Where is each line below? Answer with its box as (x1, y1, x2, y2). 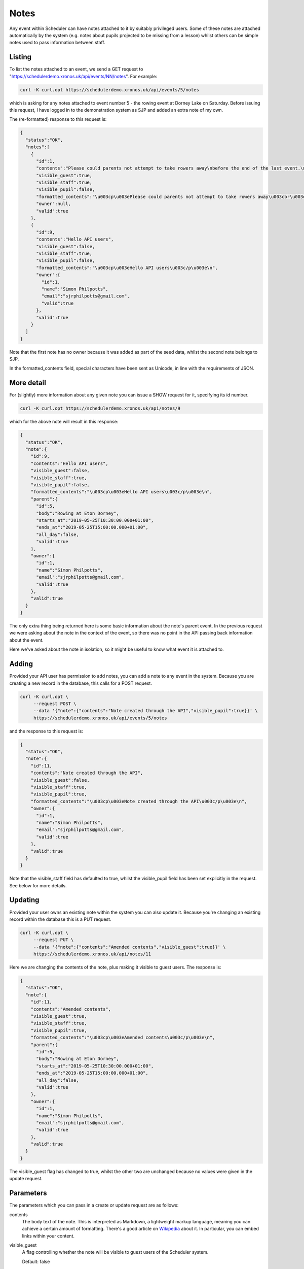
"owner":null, (36, 201, 71, 207)
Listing (9, 53, 32, 61)
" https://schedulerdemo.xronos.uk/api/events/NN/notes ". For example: (9, 73, 157, 79)
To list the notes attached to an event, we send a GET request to (9, 66, 143, 72)
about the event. (9, 637, 44, 643)
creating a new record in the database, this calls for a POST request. (9, 680, 152, 686)
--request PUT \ (33, 937, 74, 943)
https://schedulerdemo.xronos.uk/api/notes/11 (33, 951, 151, 957)
